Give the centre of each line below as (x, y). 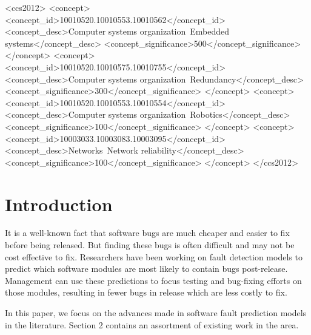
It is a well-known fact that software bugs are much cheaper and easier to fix (147, 233)
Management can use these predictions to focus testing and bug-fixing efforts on (153, 280)
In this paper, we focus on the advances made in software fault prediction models (156, 313)
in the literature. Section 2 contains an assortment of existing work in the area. (152, 324)
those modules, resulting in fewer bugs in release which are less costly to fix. (146, 292)
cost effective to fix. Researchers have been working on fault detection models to (154, 256)
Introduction (59, 204)
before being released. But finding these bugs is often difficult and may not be (150, 245)
